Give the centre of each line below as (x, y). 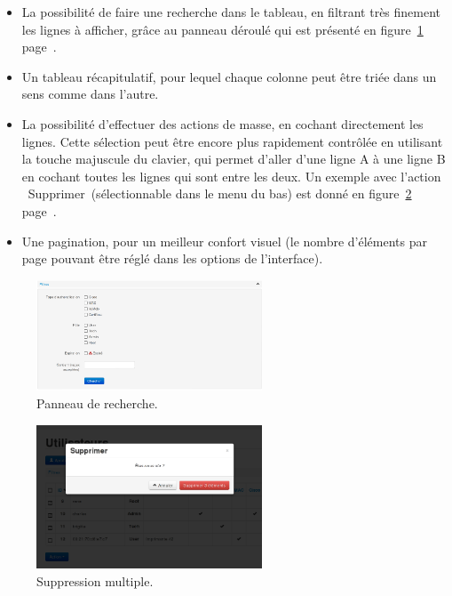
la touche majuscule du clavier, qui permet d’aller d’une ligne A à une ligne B (234, 159)
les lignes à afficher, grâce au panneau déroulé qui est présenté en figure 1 (222, 29)
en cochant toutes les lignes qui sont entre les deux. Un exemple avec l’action (231, 176)
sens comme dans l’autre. (90, 94)
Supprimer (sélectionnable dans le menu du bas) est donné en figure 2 (220, 193)
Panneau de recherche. (97, 403)
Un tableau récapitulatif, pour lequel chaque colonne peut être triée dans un (229, 76)
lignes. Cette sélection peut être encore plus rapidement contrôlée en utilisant (232, 141)
